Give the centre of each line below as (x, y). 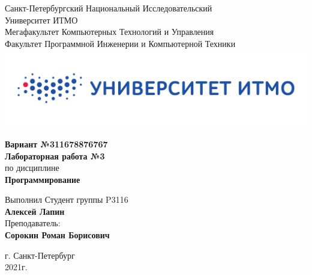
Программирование (43, 179)
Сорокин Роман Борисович (57, 235)
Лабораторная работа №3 (55, 156)
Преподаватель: (33, 223)
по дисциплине (32, 168)
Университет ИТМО (41, 20)
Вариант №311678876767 (56, 144)
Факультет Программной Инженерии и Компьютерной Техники (120, 43)
